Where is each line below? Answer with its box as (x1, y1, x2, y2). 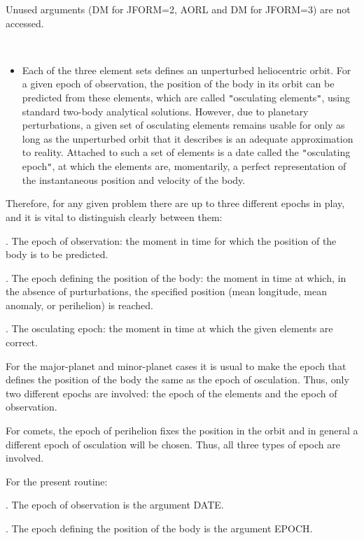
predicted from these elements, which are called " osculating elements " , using (22, 90, 351, 104)
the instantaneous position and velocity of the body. (22, 172, 246, 187)
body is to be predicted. (6, 247, 108, 262)
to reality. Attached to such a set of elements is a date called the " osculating (22, 145, 351, 159)
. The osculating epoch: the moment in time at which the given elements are (6, 321, 333, 336)
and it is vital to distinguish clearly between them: (6, 209, 223, 224)
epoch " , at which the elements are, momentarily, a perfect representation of (22, 159, 346, 173)
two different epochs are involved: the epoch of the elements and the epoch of (6, 385, 337, 400)
